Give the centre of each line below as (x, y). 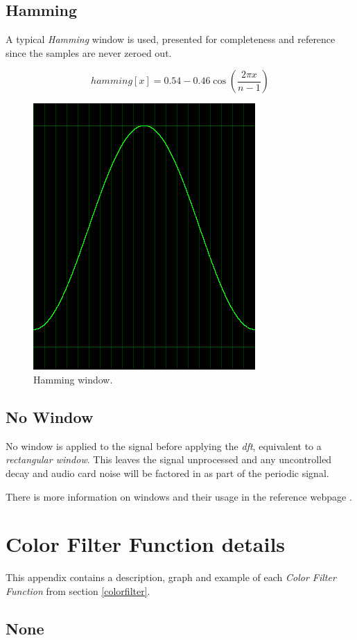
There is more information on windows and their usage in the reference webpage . (179, 496)
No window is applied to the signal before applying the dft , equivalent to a (164, 446)
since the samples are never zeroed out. (89, 52)
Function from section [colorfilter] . (78, 590)
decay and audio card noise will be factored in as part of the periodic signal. (167, 473)
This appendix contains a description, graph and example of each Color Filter (171, 577)
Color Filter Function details (146, 544)
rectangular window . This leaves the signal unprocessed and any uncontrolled (169, 459)
